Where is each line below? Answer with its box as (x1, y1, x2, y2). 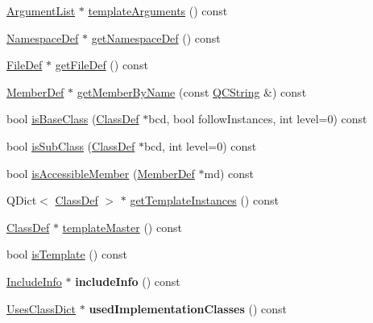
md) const (204, 164, 255, 181)
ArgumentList (6, 2, 76, 19)
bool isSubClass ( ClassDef (6, 137, 135, 154)
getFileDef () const (55, 56, 148, 73)
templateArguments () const (88, 2, 228, 19)
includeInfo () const (75, 272, 180, 289)
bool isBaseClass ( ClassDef (6, 110, 139, 127)
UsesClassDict (6, 300, 77, 317)
